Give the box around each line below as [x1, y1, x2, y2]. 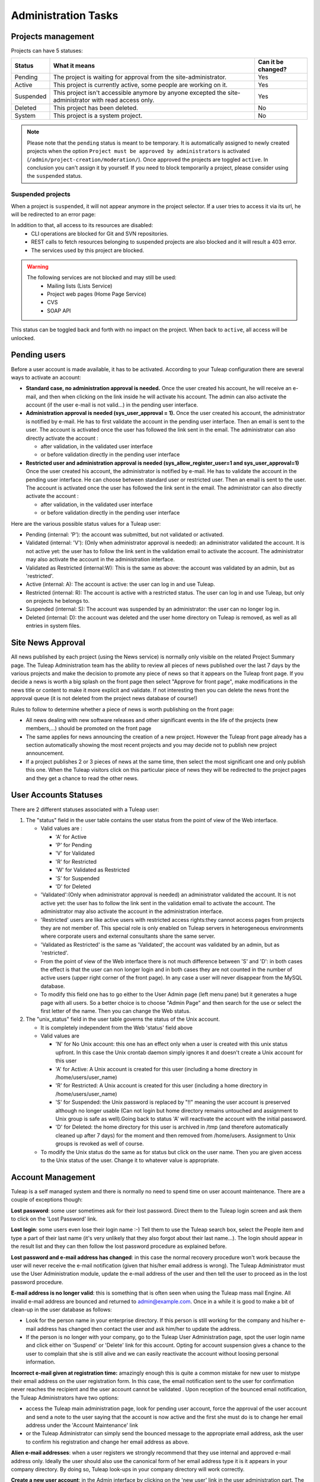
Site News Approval [11, 638, 86, 648]
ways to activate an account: [11, 373, 81, 381]
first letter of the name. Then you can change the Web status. [40, 1007, 191, 1014]
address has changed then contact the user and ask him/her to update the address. [37, 1325, 241, 1332]
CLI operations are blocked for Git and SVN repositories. [31, 230, 169, 237]
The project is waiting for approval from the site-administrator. [53, 73, 227, 81]
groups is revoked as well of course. [55, 1140, 145, 1147]
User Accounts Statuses [11, 790, 103, 800]
